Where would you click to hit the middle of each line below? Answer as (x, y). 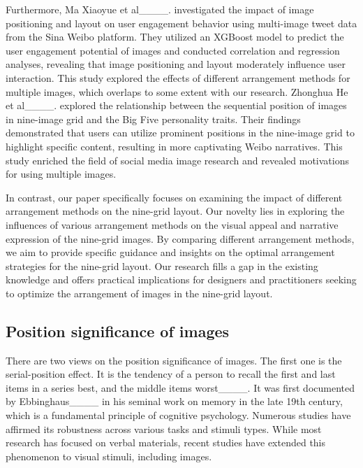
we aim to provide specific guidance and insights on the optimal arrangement (170, 252)
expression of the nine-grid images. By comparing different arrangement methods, (180, 238)
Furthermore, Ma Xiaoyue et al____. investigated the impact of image (160, 9)
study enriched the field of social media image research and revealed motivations (177, 160)
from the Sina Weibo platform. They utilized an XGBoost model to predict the (175, 37)
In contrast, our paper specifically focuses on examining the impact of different (174, 197)
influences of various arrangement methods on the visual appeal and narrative (172, 224)
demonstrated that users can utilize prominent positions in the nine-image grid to (180, 133)
